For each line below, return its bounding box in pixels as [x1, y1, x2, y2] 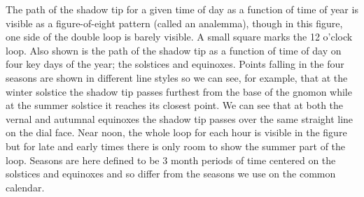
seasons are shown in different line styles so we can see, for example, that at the [6, 70, 348, 85]
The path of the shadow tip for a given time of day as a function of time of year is [6, 2, 358, 16]
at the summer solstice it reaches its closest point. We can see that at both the [6, 98, 344, 112]
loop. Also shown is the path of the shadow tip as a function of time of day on [6, 43, 342, 57]
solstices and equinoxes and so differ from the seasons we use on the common [6, 166, 336, 181]
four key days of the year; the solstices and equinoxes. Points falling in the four [6, 57, 344, 71]
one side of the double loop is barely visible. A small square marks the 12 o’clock [6, 29, 353, 44]
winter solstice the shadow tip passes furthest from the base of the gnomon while [6, 84, 352, 98]
